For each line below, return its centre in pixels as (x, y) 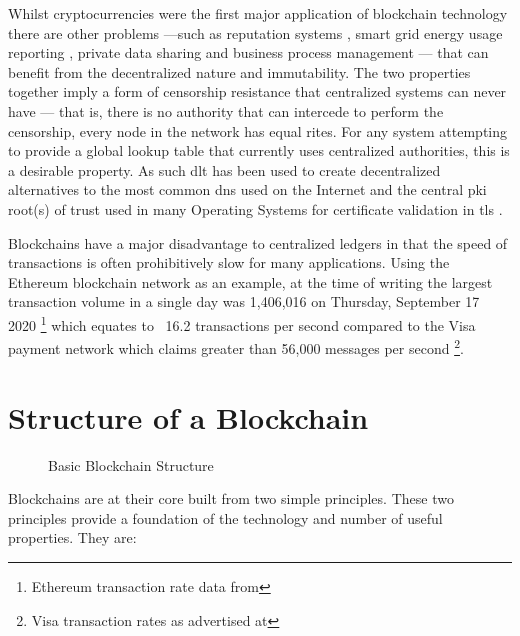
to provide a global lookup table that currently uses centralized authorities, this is (259, 150)
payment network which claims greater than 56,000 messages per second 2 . (236, 346)
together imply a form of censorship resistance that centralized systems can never (257, 91)
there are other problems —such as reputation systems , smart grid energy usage (255, 32)
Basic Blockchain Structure (131, 464)
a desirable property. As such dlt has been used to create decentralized (224, 169)
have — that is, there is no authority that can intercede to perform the (226, 110)
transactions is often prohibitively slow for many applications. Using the (229, 262)
